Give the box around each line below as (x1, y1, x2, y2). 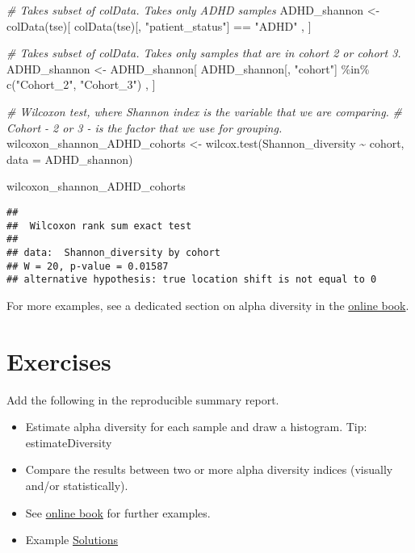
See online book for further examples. (25, 504, 211, 521)
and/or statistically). (25, 476, 128, 493)
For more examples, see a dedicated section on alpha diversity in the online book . (6, 296, 409, 313)
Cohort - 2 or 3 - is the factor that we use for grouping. (6, 119, 283, 136)
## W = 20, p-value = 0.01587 (6, 260, 169, 272)
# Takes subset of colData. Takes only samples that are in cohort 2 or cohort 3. (6, 44, 401, 61)
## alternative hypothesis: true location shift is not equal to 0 (6, 274, 377, 286)
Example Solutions (25, 531, 119, 548)
